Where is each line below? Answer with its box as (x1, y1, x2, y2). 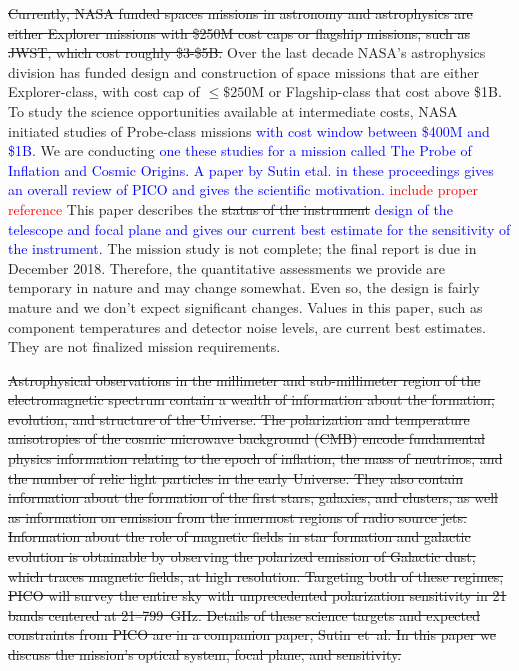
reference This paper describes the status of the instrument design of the (8, 198, 453, 219)
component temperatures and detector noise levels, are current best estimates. (8, 316, 486, 337)
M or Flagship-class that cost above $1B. (251, 81, 502, 102)
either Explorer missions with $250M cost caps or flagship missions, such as (8, 22, 470, 43)
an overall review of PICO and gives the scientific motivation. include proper (8, 179, 478, 200)
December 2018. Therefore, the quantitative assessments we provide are (8, 257, 446, 278)
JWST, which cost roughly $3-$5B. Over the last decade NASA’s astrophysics (8, 42, 486, 63)
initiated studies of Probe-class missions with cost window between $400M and (8, 120, 490, 141)
